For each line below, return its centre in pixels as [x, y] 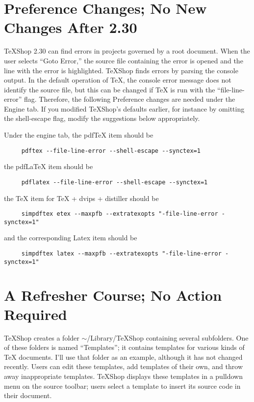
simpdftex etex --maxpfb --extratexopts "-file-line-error [120, 214]
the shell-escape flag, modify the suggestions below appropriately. [102, 118]
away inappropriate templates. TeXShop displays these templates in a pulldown [123, 376]
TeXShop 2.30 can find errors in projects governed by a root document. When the [127, 51]
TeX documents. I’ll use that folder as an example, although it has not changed [123, 357]
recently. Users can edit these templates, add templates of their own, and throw [124, 366]
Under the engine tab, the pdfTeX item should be [79, 135]
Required [36, 314]
